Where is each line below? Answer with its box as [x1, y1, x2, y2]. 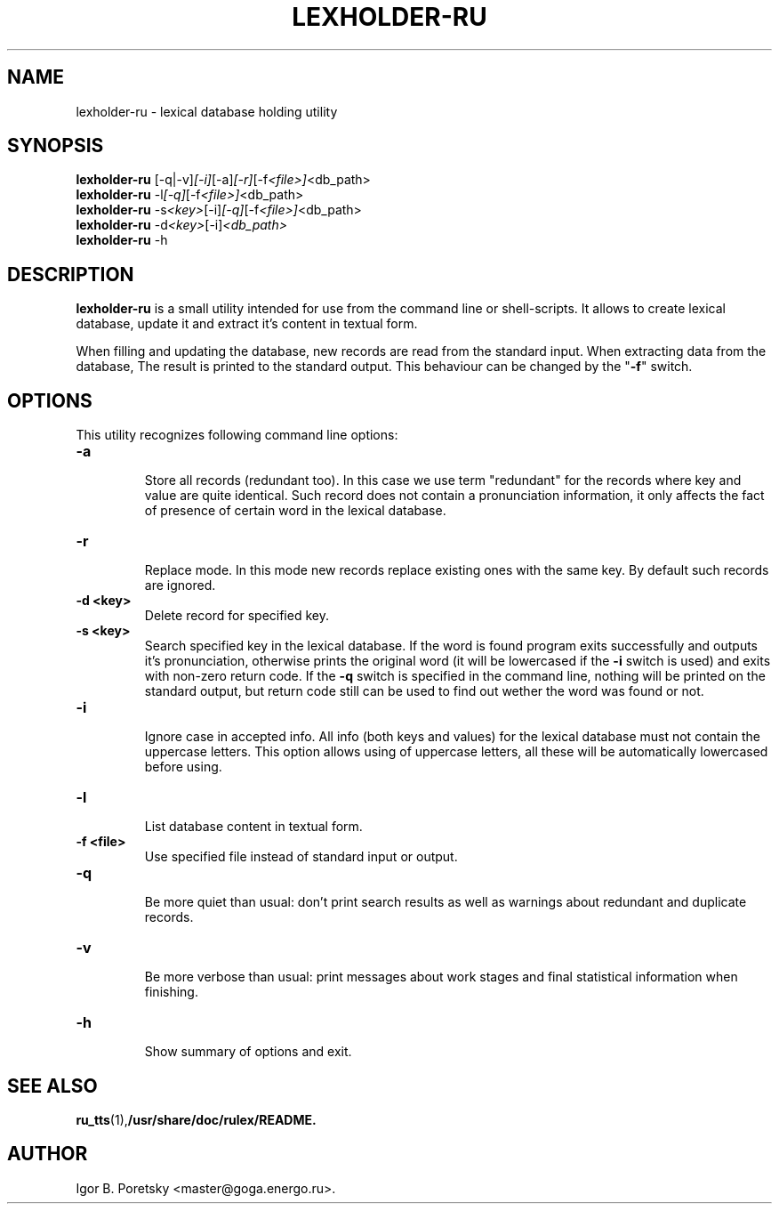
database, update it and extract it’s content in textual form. [76, 316, 418, 332]
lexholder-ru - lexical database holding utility [76, 103, 338, 119]
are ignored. [144, 577, 216, 593]
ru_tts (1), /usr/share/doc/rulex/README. [76, 1111, 317, 1127]
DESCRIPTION [7, 262, 134, 286]
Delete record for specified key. [144, 608, 329, 624]
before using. [144, 759, 222, 775]
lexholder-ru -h [76, 232, 168, 248]
